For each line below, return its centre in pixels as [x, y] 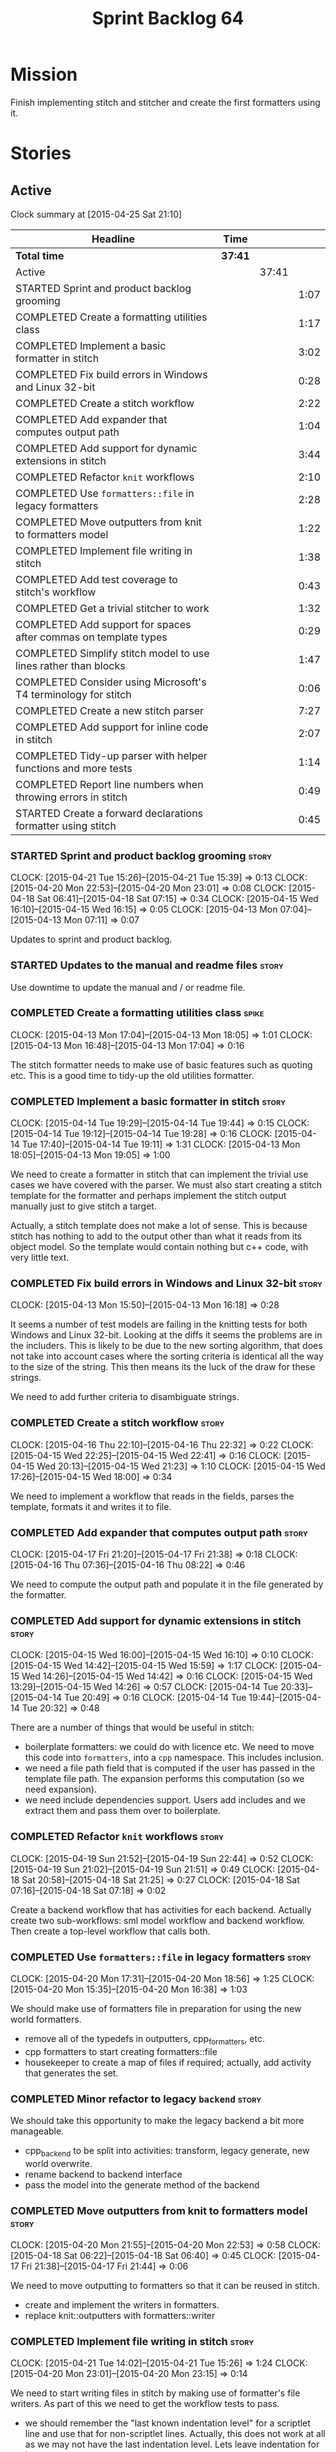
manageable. [37, 2131]
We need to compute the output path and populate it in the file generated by [167, 1584]
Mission [44, 74]
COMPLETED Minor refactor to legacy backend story [136, 2099]
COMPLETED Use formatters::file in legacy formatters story [161, 1957]
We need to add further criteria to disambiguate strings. [125, 1397]
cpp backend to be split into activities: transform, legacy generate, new [167, 2152]
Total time [40, 255]
